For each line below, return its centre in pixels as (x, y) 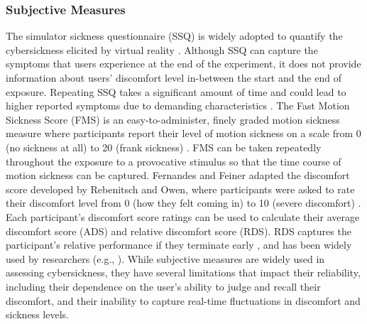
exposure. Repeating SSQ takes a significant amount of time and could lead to (176, 91)
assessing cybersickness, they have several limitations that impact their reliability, (183, 272)
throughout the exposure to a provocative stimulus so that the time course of (174, 161)
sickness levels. (37, 314)
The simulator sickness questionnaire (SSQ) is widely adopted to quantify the (174, 36)
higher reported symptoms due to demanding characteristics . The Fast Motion (178, 106)
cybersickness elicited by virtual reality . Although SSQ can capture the (162, 49)
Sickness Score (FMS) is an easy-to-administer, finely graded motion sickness (173, 119)
